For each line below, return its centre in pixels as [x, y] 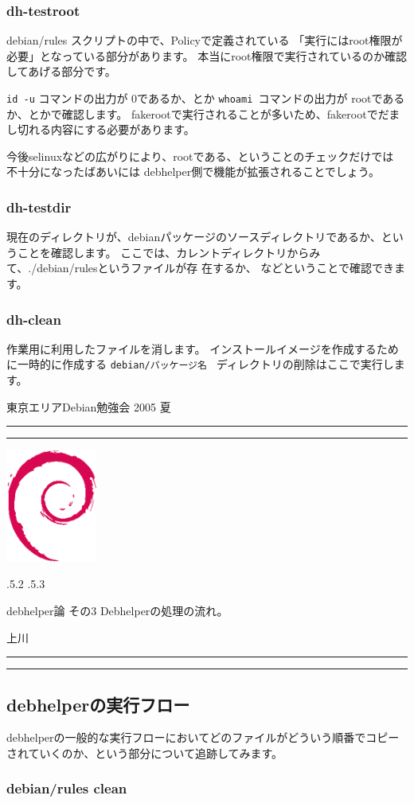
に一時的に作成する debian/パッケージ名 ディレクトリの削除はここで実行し [200, 364]
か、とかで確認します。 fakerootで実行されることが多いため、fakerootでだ [198, 113]
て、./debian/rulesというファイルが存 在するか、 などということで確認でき [200, 268]
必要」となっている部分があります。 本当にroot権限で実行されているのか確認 [207, 55]
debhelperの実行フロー [98, 704]
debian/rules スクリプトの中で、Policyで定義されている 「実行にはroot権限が [205, 40]
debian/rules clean [67, 788]
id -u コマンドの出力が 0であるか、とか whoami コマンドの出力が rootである [206, 98]
